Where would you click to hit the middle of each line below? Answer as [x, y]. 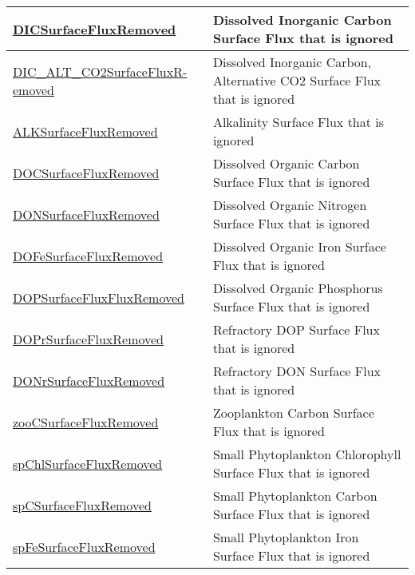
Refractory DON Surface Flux [297, 371]
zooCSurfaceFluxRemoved [86, 422]
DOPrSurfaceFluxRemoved [89, 339]
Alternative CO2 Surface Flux [296, 80]
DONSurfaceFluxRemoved [86, 214]
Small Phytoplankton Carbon [295, 496]
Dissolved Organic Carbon [286, 163]
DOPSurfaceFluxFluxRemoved [99, 297]
